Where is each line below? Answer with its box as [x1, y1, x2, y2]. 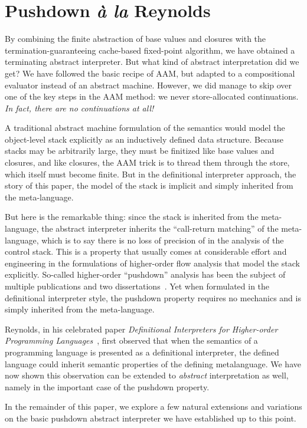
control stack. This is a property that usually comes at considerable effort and [5, 245, 287, 258]
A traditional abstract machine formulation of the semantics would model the [5, 121, 285, 134]
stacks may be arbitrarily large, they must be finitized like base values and [5, 144, 275, 157]
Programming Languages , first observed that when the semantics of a [5, 334, 258, 347]
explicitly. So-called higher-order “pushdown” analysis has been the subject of [5, 268, 286, 281]
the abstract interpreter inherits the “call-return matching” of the [41, 222, 279, 235]
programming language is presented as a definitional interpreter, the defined [5, 345, 279, 358]
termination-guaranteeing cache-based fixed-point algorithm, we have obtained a [5, 44, 295, 56]
